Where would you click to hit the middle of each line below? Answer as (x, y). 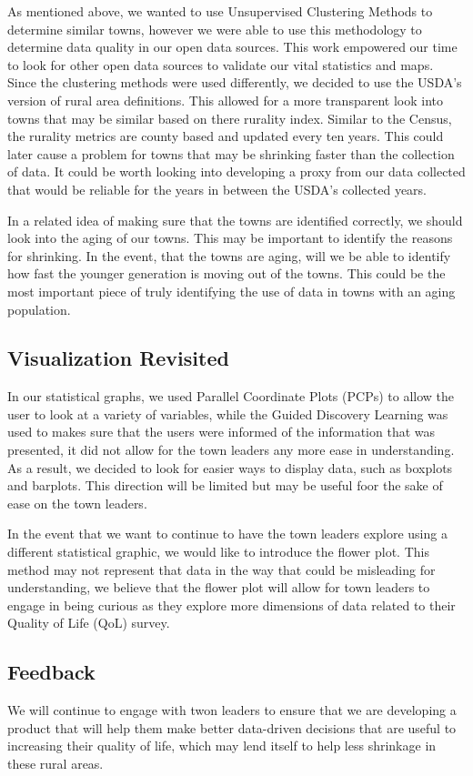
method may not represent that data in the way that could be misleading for (221, 569)
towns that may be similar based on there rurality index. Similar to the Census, (230, 118)
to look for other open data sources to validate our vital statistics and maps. (221, 64)
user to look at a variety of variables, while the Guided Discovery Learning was (228, 413)
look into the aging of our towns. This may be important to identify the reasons (230, 238)
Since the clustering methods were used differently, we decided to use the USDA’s (235, 82)
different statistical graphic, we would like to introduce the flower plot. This (218, 552)
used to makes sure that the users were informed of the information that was (221, 432)
